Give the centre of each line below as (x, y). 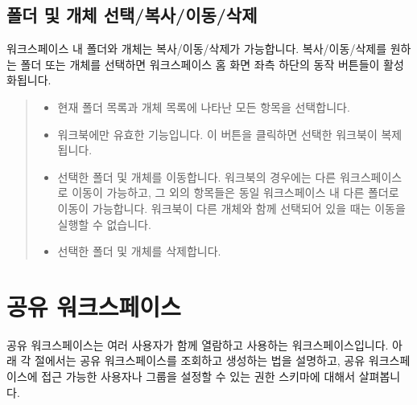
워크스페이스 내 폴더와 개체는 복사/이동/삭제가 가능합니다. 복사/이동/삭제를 (197, 49)
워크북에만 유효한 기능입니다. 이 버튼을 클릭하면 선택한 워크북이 (217, 134)
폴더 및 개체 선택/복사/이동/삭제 (132, 15)
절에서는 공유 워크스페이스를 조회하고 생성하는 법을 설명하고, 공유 (200, 360)
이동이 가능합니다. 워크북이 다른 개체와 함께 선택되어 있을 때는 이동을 (231, 208)
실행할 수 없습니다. (104, 224)
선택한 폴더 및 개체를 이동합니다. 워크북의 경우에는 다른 (197, 176)
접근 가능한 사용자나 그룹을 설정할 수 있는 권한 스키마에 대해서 (198, 376)
